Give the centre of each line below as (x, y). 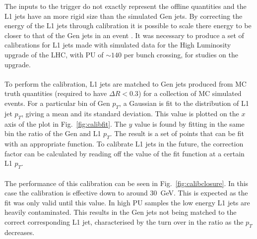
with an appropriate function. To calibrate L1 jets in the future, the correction (124, 143)
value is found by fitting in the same (189, 123)
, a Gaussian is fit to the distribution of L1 (184, 103)
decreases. (20, 232)
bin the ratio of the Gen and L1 (53, 133)
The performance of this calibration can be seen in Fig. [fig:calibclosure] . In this (127, 183)
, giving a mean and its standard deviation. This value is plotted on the (130, 113)
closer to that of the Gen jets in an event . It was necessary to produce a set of (124, 35)
